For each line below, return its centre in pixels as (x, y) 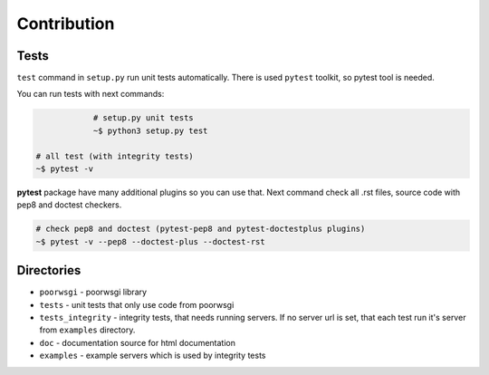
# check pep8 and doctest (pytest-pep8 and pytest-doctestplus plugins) (201, 229)
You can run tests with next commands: (91, 94)
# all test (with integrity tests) (115, 156)
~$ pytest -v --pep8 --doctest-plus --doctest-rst (151, 241)
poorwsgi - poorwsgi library (93, 292)
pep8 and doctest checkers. (69, 205)
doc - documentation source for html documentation (137, 342)
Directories (49, 270)
